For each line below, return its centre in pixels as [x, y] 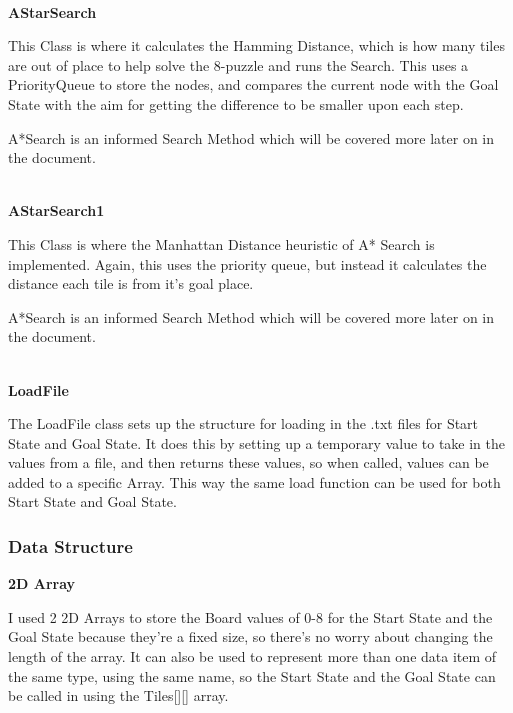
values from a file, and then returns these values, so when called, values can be [248, 462]
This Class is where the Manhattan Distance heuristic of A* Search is [221, 243]
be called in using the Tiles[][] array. [118, 695]
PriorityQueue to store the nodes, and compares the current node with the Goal [253, 84]
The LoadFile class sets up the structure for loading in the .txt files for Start [243, 423]
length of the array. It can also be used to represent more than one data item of [252, 656]
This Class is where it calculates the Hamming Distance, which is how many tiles [256, 45]
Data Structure [70, 545]
